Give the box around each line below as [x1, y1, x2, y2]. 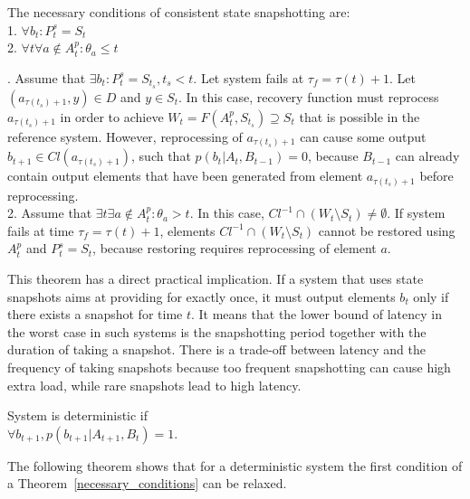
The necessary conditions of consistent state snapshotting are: [7, 3, 350, 21]
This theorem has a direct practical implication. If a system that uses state [7, 269, 424, 288]
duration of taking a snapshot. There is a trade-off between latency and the [7, 340, 426, 359]
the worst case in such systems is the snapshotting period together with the [7, 322, 427, 341]
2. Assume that [7, 203, 92, 222]
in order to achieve [60, 107, 164, 126]
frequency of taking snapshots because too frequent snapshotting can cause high [7, 358, 451, 377]
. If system [387, 203, 446, 222]
